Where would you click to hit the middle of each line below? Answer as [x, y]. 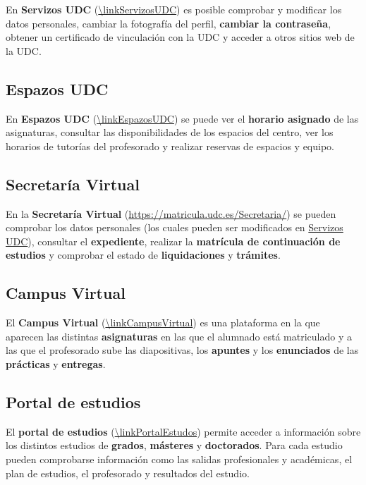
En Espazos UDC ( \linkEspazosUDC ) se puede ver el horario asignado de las [182, 118]
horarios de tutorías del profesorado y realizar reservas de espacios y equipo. [170, 146]
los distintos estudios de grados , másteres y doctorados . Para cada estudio [174, 445]
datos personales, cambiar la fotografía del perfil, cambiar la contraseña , [169, 23]
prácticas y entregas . [56, 363]
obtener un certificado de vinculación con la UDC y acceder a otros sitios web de [180, 37]
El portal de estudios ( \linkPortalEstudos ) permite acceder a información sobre [183, 431]
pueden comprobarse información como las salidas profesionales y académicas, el [179, 459]
